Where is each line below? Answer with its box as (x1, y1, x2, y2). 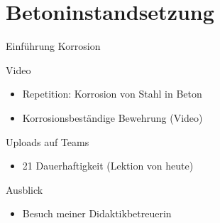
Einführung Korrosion (6, 38, 101, 53)
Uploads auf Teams (6, 134, 89, 149)
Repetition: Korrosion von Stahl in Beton (22, 86, 202, 101)
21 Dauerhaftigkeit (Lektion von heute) (22, 158, 194, 173)
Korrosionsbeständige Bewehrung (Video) (22, 110, 203, 125)
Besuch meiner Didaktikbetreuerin (22, 206, 172, 221)
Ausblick (6, 182, 43, 197)
